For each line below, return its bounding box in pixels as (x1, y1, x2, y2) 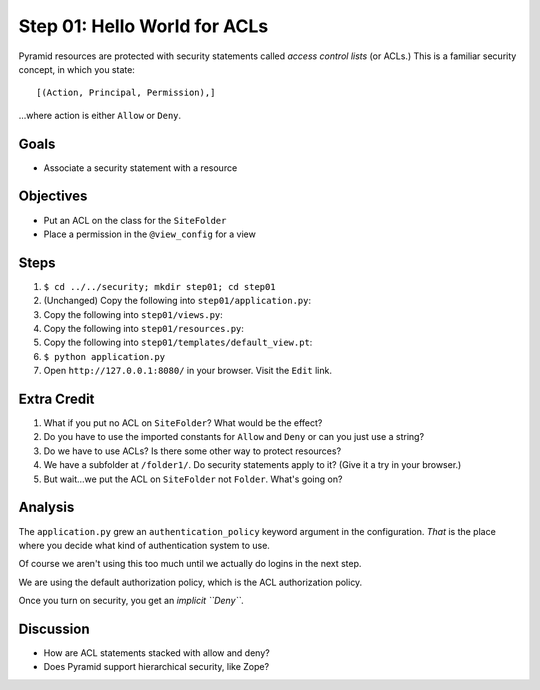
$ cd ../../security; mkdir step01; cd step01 (43, 281, 276, 292)
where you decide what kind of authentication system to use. (18, 539, 270, 551)
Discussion (18, 620, 90, 637)
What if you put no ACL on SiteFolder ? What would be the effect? (43, 417, 323, 429)
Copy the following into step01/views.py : (43, 308, 224, 320)
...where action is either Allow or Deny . (18, 109, 182, 121)
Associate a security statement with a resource (43, 161, 238, 174)
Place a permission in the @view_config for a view (43, 228, 257, 240)
